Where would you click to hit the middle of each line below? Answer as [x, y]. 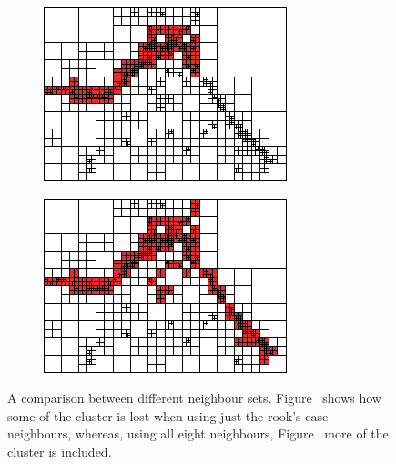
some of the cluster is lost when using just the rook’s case [168, 415]
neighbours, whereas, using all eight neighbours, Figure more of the [198, 433]
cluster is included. [60, 451]
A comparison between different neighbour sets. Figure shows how [194, 398]
